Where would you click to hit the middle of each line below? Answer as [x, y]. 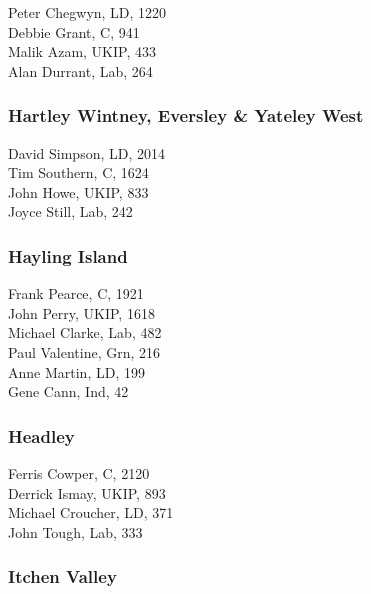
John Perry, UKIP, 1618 [81, 312]
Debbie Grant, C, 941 [74, 31]
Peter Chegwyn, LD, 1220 [87, 12]
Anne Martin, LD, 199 [76, 371]
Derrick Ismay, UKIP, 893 [87, 492]
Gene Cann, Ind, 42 [68, 391]
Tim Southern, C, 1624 [78, 172]
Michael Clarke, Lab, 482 [85, 332]
